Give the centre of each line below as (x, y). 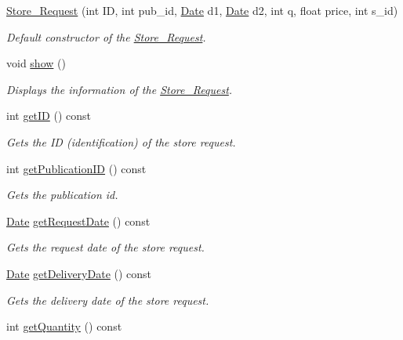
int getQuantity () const (64, 326)
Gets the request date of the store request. (105, 247)
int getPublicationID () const (76, 168)
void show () (36, 63)
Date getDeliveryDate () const (79, 273)
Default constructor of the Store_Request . (106, 36)
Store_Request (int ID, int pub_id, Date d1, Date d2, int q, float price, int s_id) (202, 10)
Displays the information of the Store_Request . (120, 89)
